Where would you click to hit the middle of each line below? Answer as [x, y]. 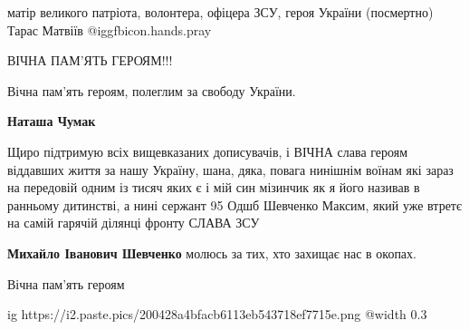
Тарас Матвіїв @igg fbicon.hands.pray [110, 29]
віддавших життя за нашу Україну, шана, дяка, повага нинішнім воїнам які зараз [230, 169]
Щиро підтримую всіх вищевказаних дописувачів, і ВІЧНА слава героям [208, 151]
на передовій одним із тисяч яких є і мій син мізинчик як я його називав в [214, 187]
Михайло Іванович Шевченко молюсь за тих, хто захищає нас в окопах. [212, 252]
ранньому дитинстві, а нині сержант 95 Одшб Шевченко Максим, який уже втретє [234, 204]
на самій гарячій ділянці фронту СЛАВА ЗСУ [134, 223]
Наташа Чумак [52, 121]
